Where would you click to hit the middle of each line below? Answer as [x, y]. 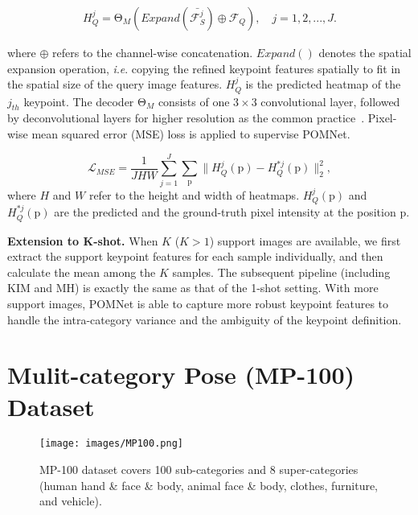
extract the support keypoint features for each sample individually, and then [195, 256]
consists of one [194, 101]
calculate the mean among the [82, 272]
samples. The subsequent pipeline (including [281, 272]
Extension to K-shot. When [83, 240]
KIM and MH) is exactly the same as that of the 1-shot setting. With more [193, 288]
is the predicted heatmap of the [323, 84]
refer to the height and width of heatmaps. [194, 194]
